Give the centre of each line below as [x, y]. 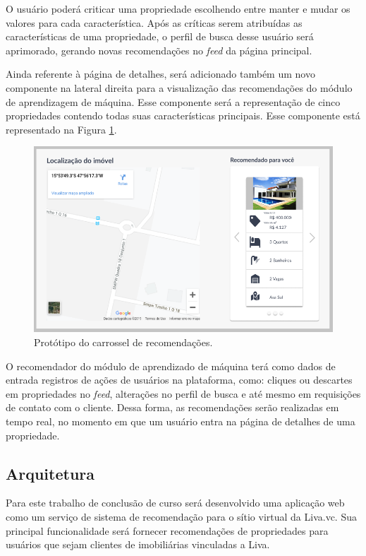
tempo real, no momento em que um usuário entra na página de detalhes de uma [181, 421]
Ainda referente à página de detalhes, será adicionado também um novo [160, 74]
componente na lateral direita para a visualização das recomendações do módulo [179, 87]
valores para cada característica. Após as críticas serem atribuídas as [154, 22]
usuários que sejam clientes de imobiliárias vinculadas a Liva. [138, 544]
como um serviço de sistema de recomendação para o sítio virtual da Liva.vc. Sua [181, 516]
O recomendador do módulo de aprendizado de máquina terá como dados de [171, 366]
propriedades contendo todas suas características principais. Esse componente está [183, 116]
